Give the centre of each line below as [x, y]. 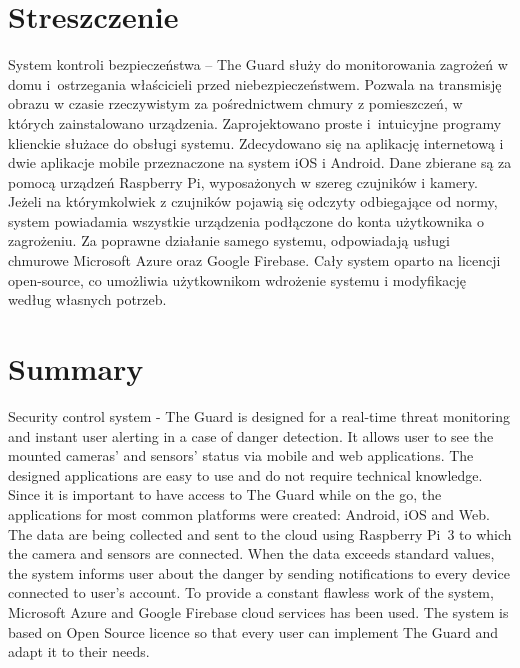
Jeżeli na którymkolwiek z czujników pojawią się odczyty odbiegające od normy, [253, 201]
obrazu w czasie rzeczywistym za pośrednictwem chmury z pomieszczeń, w [235, 103]
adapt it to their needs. [79, 651]
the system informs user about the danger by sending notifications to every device [259, 572]
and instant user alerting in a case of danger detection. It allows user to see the [251, 435]
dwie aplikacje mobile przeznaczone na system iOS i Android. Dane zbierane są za [260, 162]
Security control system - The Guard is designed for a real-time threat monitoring [259, 415]
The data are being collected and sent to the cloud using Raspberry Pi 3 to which [260, 533]
